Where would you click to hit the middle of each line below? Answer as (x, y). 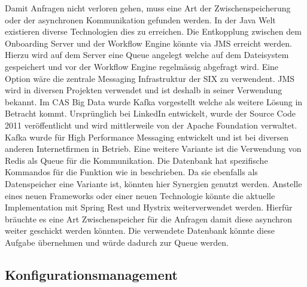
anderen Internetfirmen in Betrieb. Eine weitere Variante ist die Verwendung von (153, 149)
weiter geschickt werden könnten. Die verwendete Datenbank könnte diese (140, 230)
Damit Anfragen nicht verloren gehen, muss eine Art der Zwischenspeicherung (148, 8)
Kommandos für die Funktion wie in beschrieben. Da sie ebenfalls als (131, 172)
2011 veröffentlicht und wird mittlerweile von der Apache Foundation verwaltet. (151, 125)
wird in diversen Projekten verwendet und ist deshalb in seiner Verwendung (144, 90)
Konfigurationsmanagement (91, 274)
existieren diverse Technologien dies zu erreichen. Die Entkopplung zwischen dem (153, 31)
